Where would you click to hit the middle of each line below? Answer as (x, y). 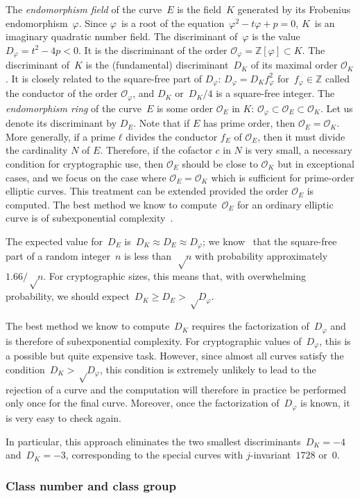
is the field (199, 9)
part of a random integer (58, 256)
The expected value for (54, 241)
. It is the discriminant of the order (153, 50)
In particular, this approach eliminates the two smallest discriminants (153, 441)
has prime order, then (249, 123)
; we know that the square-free (269, 241)
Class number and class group (91, 485)
